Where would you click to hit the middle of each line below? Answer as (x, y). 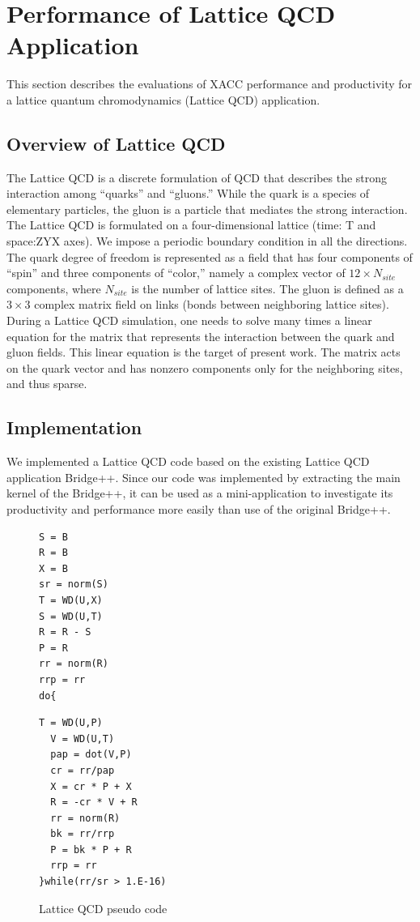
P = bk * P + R (91, 849)
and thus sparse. (47, 384)
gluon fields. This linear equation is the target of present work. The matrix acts (204, 352)
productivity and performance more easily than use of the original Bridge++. (199, 509)
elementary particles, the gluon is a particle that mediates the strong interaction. (207, 209)
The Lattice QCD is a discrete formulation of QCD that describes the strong (197, 177)
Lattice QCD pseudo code (103, 908)
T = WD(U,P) (71, 723)
